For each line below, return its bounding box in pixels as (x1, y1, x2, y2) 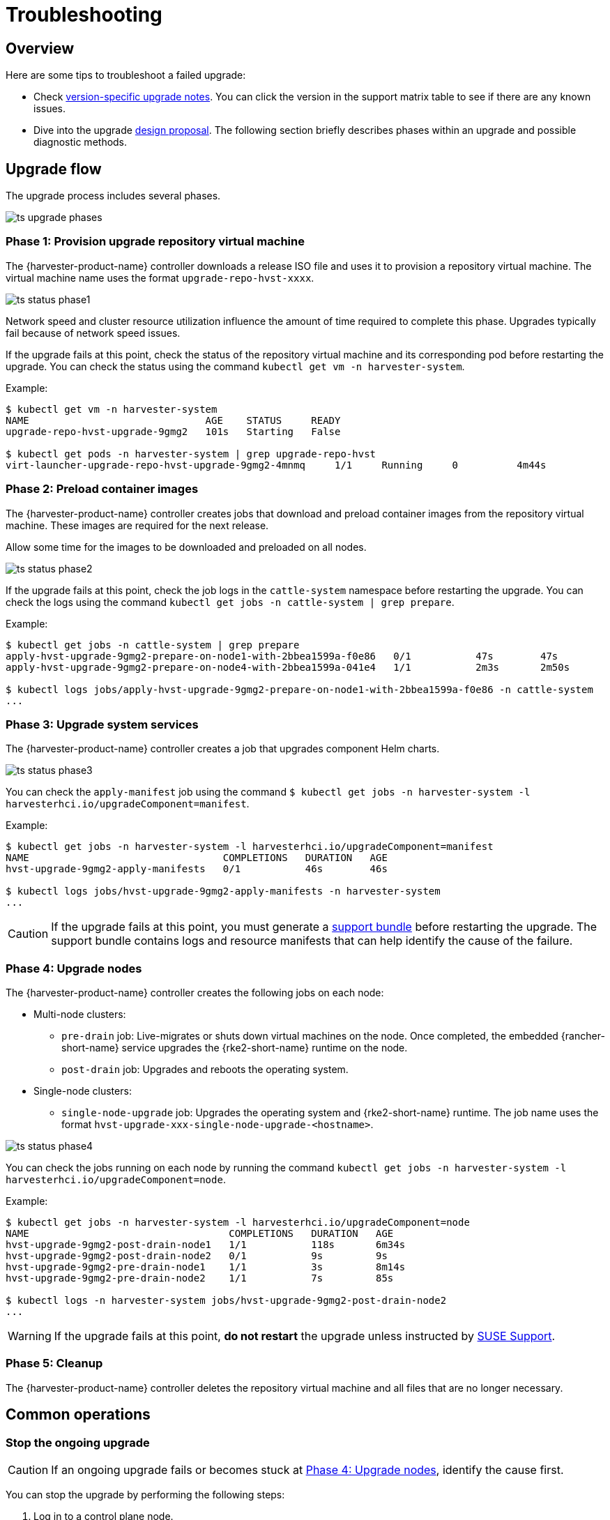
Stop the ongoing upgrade (6, 1435, 150, 1450)
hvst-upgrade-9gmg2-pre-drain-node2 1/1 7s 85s (6, 1272, 394, 1284)
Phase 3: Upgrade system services (6, 717, 199, 731)
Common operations (6, 1406, 151, 1424)
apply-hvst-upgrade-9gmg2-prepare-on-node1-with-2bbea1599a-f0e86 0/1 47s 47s (6, 650, 558, 662)
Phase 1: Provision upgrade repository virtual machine (6, 234, 305, 249)
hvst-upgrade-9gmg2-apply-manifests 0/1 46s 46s (6, 863, 388, 875)
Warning (8, 1329, 52, 1344)
